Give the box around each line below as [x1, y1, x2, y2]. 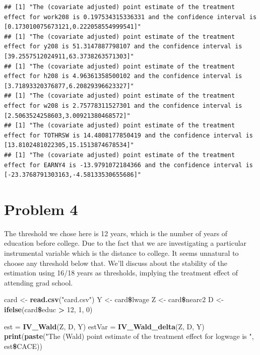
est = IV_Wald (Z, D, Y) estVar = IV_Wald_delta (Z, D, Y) [4, 321, 205, 331]
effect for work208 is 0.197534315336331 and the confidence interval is [4, 13, 257, 21]
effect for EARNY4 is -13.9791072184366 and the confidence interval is [4, 161, 253, 169]
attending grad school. [4, 277, 73, 288]
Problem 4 [4, 198, 78, 219]
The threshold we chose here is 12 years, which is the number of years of [4, 228, 228, 238]
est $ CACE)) [4, 340, 42, 351]
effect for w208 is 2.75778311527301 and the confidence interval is [4, 102, 242, 109]
